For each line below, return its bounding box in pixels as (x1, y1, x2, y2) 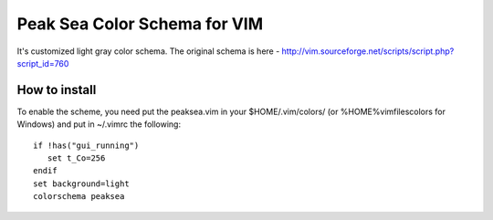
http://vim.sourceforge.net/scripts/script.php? (281, 46, 455, 57)
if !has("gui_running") (33, 140, 140, 151)
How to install (16, 82, 97, 98)
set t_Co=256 (47, 153, 106, 163)
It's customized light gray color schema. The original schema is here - (16, 46, 280, 57)
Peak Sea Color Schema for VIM (16, 14, 264, 34)
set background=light (33, 178, 130, 189)
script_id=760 (16, 58, 69, 68)
